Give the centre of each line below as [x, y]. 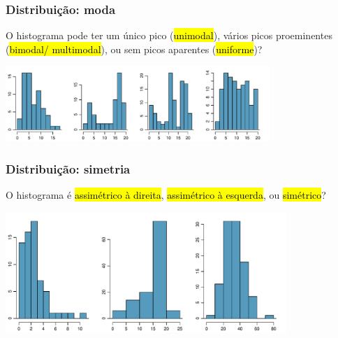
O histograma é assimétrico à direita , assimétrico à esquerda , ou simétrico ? [166, 195]
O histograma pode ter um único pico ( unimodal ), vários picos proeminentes [169, 35]
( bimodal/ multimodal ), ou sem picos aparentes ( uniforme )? [134, 49]
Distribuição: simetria [68, 168]
